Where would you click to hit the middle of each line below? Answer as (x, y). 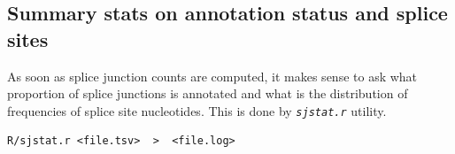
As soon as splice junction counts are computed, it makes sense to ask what (212, 76)
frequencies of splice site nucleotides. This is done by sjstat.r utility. (197, 110)
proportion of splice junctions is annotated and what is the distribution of (208, 93)
